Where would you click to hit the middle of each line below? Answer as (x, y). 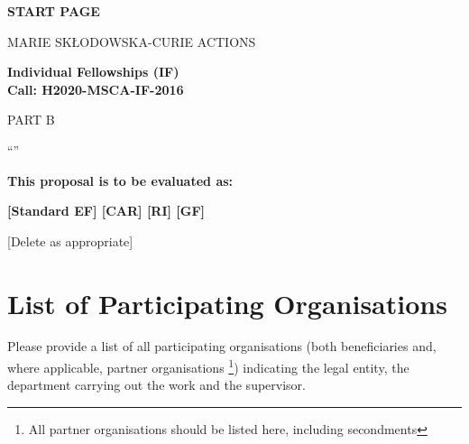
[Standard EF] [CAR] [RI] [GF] (106, 211)
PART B (31, 120)
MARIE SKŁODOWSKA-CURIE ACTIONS (132, 41)
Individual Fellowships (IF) (93, 72)
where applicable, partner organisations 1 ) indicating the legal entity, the (208, 366)
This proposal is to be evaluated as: (120, 180)
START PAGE (54, 11)
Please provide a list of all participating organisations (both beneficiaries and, (222, 346)
